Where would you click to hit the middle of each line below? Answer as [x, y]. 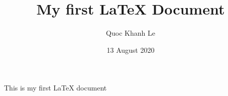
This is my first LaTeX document [55, 88]
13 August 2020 [131, 50]
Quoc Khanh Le [131, 33]
